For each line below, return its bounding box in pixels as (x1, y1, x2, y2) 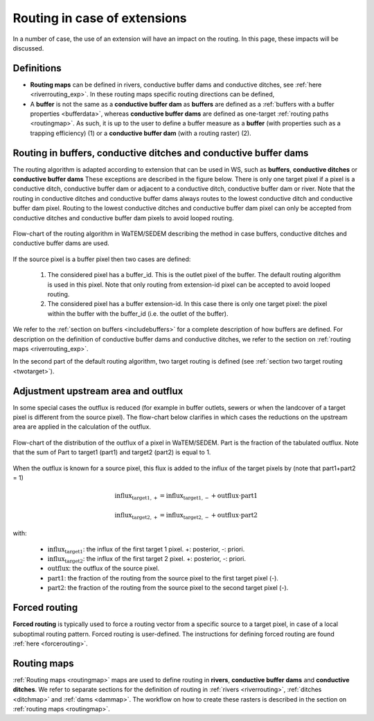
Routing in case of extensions (12, 10, 187, 26)
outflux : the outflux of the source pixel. (47, 564, 160, 573)
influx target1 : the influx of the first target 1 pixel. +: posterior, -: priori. (47, 544, 245, 555)
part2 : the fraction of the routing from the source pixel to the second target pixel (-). (47, 584, 289, 592)
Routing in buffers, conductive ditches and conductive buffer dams (12, 147, 309, 159)
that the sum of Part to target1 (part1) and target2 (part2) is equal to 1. (12, 448, 211, 456)
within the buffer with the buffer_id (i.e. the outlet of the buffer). (47, 309, 229, 318)
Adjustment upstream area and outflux (12, 385, 184, 397)
